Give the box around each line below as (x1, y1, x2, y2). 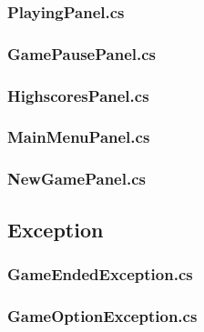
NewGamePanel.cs (7, 167, 146, 190)
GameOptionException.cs (7, 304, 198, 327)
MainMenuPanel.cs (7, 126, 150, 148)
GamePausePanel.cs (7, 42, 156, 65)
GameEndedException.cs (7, 262, 193, 285)
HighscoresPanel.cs (7, 84, 149, 106)
